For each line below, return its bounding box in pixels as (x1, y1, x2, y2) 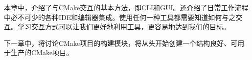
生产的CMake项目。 (10, 47, 73, 58)
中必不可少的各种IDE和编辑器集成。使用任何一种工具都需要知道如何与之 (4, 12, 236, 22)
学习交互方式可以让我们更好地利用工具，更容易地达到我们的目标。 (17, 21, 230, 32)
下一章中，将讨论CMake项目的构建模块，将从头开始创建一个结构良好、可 (4, 38, 238, 48)
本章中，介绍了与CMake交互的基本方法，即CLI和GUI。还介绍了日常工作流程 (4, 2, 249, 12)
